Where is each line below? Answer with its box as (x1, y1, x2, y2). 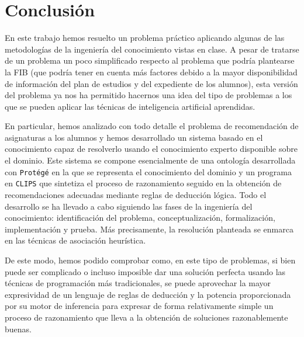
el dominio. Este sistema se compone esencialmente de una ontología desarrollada (5, 154, 296, 166)
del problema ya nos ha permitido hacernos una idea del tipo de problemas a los (5, 89, 292, 101)
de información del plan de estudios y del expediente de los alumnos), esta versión (5, 77, 298, 89)
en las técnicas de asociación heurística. (5, 234, 146, 246)
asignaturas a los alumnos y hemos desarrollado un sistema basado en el (5, 131, 263, 143)
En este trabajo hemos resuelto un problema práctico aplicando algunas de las (5, 32, 285, 44)
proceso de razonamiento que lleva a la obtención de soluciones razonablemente (5, 311, 288, 323)
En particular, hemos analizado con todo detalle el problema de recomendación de (5, 120, 299, 132)
